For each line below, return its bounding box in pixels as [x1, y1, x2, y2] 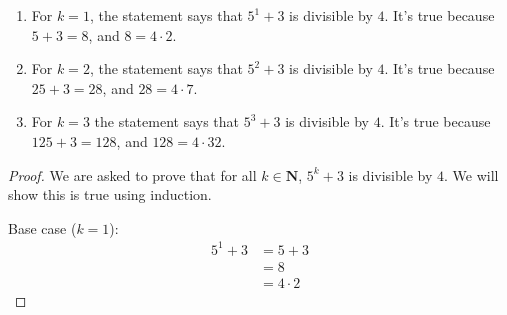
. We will [443, 164, 499, 185]
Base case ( [8, 217, 77, 238]
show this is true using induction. [8, 184, 212, 205]
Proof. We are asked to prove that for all [8, 164, 257, 185]
